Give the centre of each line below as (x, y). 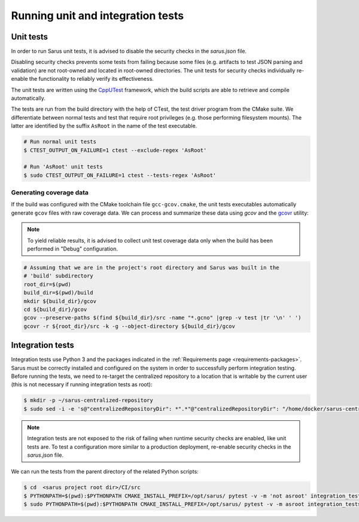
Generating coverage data (50, 193)
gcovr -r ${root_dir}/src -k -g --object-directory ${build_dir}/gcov (130, 326)
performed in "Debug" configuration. (72, 249)
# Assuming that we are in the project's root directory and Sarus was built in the (151, 268)
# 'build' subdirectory (59, 276)
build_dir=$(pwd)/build (59, 293)
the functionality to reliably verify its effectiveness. (91, 79)
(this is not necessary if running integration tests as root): (82, 384)
